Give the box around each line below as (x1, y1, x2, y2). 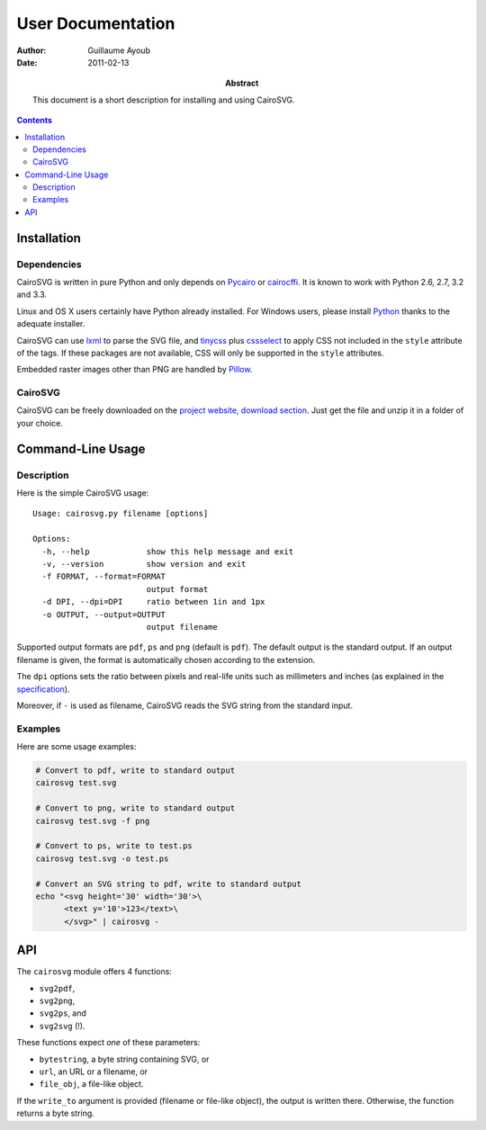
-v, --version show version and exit (41, 559, 247, 569)
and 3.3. (16, 289, 47, 300)
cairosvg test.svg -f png (35, 815, 150, 826)
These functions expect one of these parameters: (16, 1037, 201, 1048)
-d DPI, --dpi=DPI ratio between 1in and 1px (41, 596, 265, 607)
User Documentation (16, 13, 175, 33)
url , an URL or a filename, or (39, 1066, 148, 1077)
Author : (16, 45, 47, 56)
